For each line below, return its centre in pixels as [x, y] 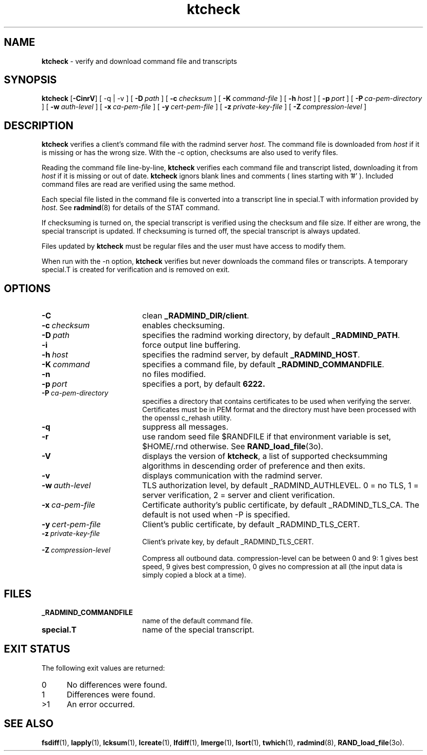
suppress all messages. [185, 427]
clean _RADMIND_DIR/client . [195, 316]
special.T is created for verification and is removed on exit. [136, 270]
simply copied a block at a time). [194, 575]
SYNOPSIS [30, 80]
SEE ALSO [29, 724]
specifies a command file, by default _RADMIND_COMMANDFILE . [263, 365]
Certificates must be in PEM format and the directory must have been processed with [279, 410]
